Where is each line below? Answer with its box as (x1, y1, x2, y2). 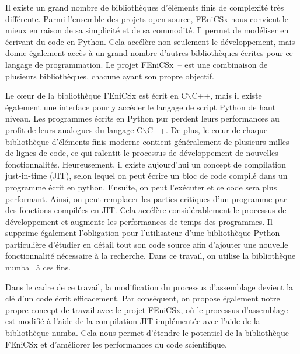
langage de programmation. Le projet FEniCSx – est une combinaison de (5, 58, 268, 70)
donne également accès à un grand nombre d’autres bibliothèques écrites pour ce (5, 47, 293, 59)
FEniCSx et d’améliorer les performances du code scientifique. (5, 338, 227, 350)
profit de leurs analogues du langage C (5, 123, 143, 136)
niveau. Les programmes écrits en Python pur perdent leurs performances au (5, 112, 280, 124)
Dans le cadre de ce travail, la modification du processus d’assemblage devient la (5, 280, 294, 293)
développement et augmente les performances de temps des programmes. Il (5, 215, 273, 227)
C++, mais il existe (191, 89, 262, 102)
